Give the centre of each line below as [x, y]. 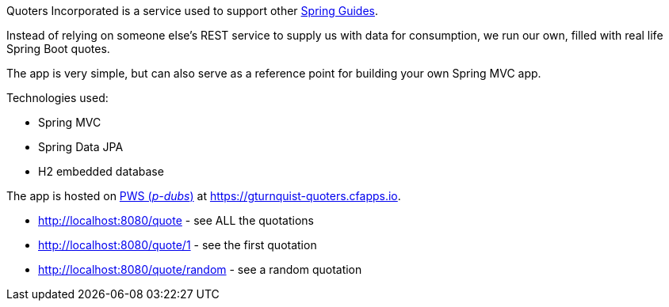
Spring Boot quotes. [58, 49]
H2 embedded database [101, 171]
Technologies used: [57, 98]
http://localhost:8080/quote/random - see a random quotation [200, 269]
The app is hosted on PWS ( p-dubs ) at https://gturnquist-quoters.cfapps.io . [204, 196]
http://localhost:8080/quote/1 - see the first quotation [178, 245]
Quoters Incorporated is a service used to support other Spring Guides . [193, 11]
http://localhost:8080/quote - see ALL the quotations [176, 220]
